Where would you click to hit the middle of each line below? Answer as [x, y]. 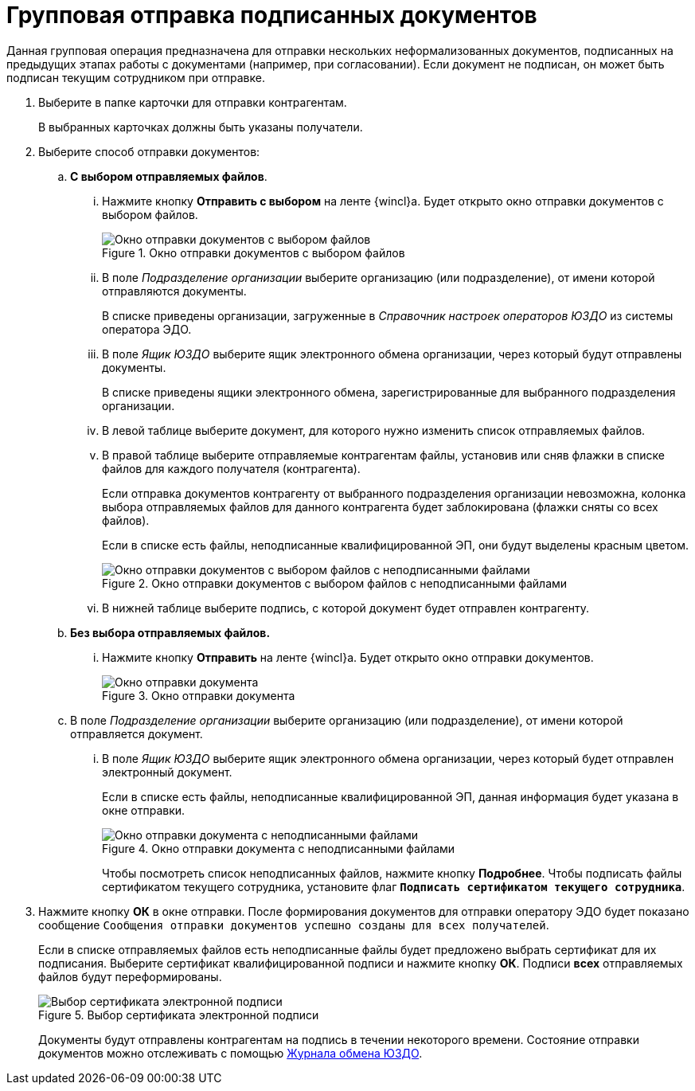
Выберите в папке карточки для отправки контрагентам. [193, 102]
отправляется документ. [137, 733]
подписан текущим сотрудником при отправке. [136, 77]
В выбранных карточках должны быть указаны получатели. [201, 127]
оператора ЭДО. [147, 329]
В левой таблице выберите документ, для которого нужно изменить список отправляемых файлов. [374, 430]
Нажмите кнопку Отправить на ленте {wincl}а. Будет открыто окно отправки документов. [348, 657]
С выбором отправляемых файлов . [169, 176]
